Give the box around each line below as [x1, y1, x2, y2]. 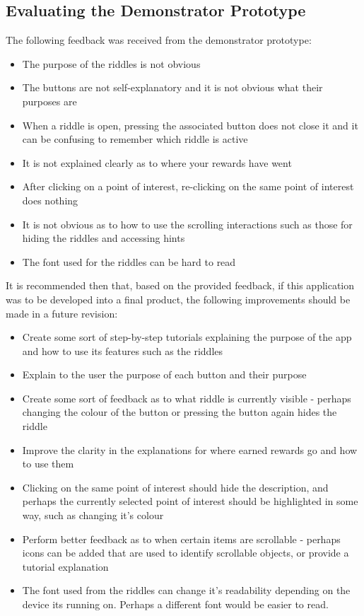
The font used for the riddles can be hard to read [22, 254, 236, 269]
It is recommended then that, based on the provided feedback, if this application [6, 278, 355, 293]
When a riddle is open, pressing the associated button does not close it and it [22, 117, 358, 132]
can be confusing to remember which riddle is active [22, 132, 248, 146]
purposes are [22, 93, 77, 108]
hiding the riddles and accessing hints [22, 231, 185, 245]
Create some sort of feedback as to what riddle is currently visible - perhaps [22, 390, 351, 405]
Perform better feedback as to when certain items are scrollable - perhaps [22, 531, 341, 546]
